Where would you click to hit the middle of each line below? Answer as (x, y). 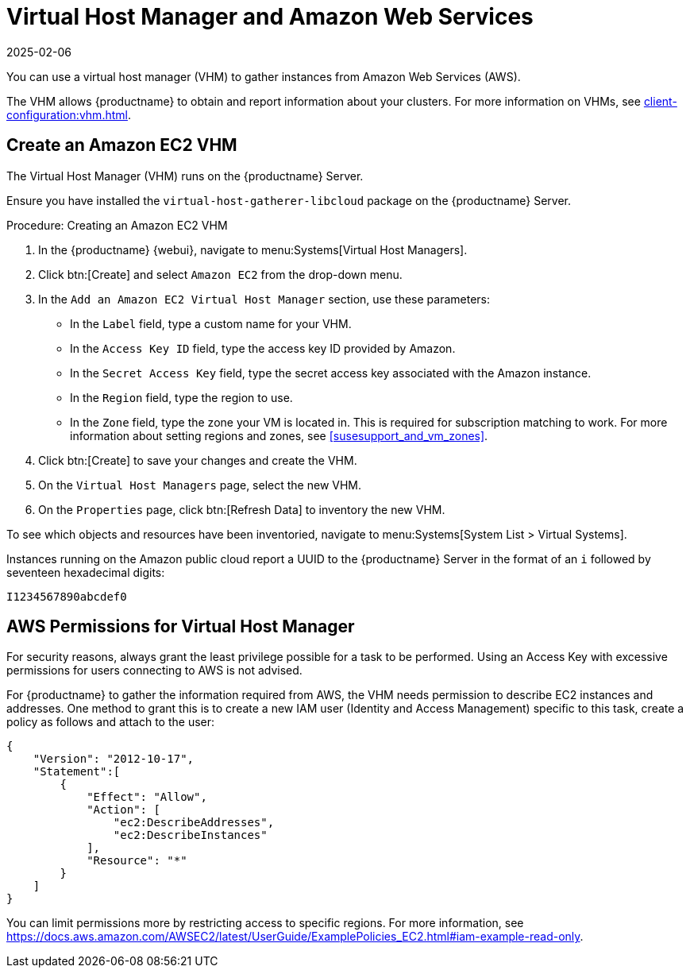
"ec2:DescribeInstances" (190, 835)
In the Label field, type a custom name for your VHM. (211, 323)
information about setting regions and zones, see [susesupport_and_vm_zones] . (279, 435)
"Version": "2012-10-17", (114, 759)
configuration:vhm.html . (69, 114)
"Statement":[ (77, 772)
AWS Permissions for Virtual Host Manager (181, 627)
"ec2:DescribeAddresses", (194, 823)
